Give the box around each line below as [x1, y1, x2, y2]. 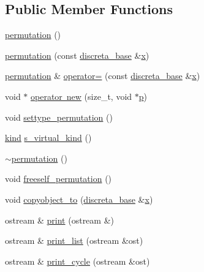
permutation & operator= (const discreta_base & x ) [5, 69, 200, 82]
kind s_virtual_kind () [5, 131, 92, 144]
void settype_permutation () [5, 110, 113, 123]
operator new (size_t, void [31, 89, 132, 102]
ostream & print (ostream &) [5, 213, 114, 226]
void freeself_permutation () [5, 172, 112, 185]
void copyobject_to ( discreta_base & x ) [5, 192, 153, 205]
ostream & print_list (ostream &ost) [5, 234, 143, 247]
